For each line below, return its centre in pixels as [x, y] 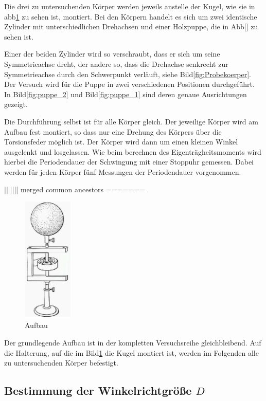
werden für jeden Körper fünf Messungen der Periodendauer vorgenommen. [123, 171]
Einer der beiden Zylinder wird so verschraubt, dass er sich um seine [112, 54]
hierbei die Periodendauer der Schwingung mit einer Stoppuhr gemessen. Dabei [129, 162]
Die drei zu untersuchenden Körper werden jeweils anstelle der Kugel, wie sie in [130, 6]
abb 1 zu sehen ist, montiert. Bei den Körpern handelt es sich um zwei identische [131, 16]
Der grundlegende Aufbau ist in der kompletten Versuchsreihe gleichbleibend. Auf [133, 343]
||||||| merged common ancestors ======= [75, 189]
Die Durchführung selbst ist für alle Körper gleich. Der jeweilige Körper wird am [131, 121]
